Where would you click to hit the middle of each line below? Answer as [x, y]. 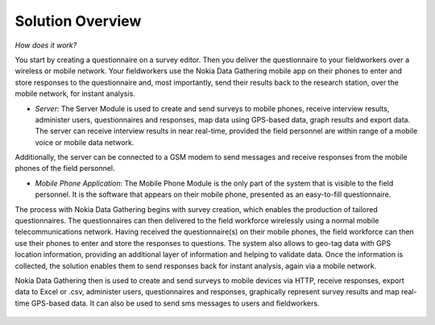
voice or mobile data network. [85, 142]
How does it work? [46, 45]
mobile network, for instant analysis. [75, 94]
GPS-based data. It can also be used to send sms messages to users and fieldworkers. [175, 303]
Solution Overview [78, 21]
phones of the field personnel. [65, 169]
